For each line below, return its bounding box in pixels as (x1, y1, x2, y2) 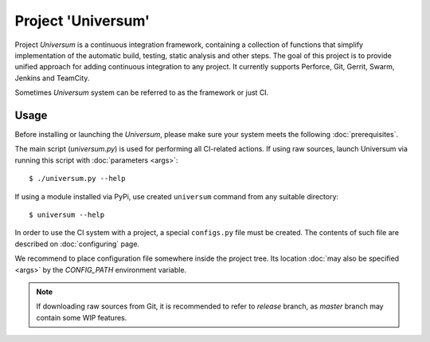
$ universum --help (29, 210, 105, 219)
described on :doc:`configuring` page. (14, 239, 139, 249)
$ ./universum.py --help (29, 174, 126, 183)
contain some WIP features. (36, 313, 127, 322)
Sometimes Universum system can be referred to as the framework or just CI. (14, 88, 269, 97)
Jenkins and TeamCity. (14, 73, 90, 83)
